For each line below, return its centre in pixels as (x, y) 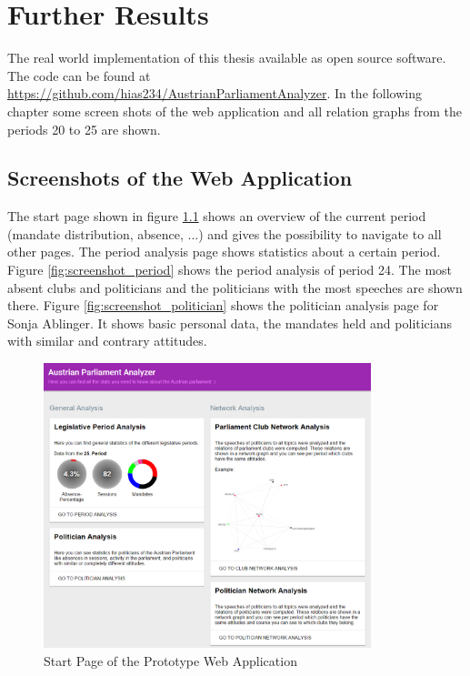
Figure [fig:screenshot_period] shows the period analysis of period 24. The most (230, 270)
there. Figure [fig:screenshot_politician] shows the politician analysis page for (223, 305)
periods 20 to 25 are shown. (84, 129)
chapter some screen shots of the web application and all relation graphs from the (235, 111)
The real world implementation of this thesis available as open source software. (227, 58)
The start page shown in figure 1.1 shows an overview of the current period (217, 216)
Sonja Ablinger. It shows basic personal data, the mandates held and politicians (230, 323)
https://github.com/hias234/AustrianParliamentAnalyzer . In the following (215, 93)
